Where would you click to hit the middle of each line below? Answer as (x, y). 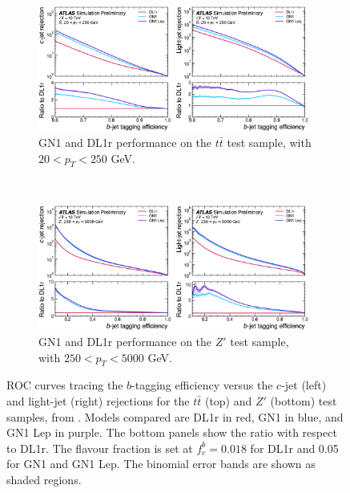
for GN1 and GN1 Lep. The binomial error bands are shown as (161, 464)
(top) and (228, 400)
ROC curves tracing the (65, 385)
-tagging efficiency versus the (202, 385)
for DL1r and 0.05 (294, 448)
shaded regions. (44, 479)
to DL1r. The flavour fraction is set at (100, 448)
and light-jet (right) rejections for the (98, 400)
